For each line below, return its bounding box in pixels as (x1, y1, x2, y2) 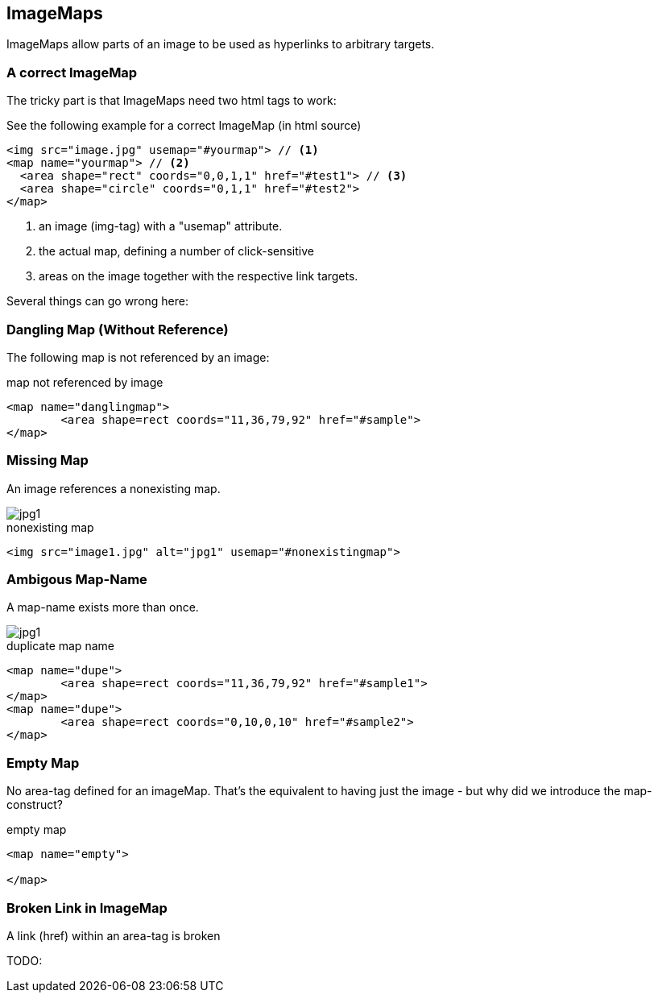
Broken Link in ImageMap (6, 899, 168, 916)
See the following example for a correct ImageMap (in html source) (6, 118, 362, 133)
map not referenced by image (6, 375, 163, 389)
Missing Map (6, 452, 89, 469)
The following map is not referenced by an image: (6, 350, 270, 364)
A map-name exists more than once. (6, 600, 199, 615)
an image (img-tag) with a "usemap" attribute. (39, 219, 283, 234)
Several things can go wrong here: (6, 294, 189, 309)
